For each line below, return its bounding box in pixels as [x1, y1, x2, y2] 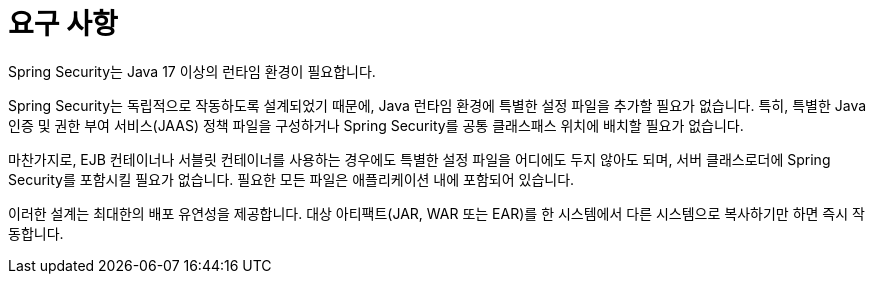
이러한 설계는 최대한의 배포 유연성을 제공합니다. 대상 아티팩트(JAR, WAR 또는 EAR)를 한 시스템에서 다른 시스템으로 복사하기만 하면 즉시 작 [8, 204, 865, 222]
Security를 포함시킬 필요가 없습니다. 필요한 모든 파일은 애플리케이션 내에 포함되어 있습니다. [8, 170, 575, 188]
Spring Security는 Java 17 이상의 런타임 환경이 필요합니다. [8, 62, 376, 80]
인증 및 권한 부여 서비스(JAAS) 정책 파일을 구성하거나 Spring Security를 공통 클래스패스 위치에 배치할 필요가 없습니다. [8, 116, 744, 134]
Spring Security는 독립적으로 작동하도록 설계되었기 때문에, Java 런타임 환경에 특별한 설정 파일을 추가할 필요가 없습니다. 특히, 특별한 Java [8, 96, 867, 114]
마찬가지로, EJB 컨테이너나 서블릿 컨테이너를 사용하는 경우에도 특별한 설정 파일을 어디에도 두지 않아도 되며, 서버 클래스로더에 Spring [8, 150, 831, 168]
